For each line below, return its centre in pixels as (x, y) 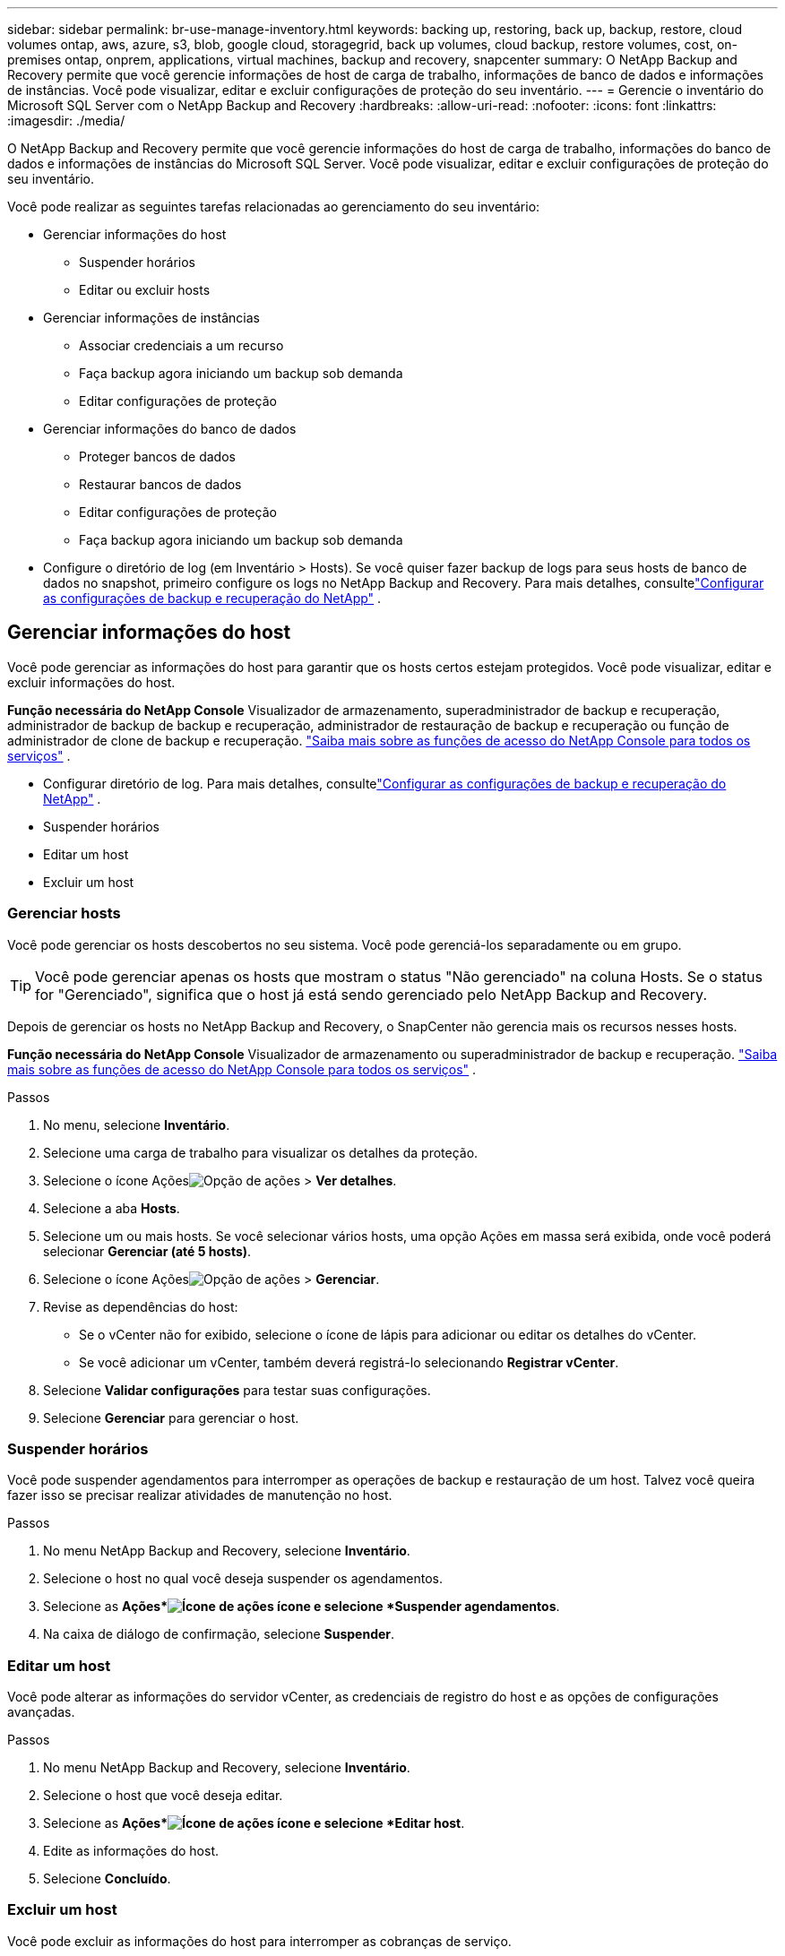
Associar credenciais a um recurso (181, 345)
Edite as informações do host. (131, 1851)
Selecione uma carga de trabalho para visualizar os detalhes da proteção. (261, 1152)
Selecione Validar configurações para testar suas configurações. (237, 1390)
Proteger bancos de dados (157, 457)
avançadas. (41, 1712)
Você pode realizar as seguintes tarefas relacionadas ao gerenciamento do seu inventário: (274, 207)
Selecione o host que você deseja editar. (163, 1796)
